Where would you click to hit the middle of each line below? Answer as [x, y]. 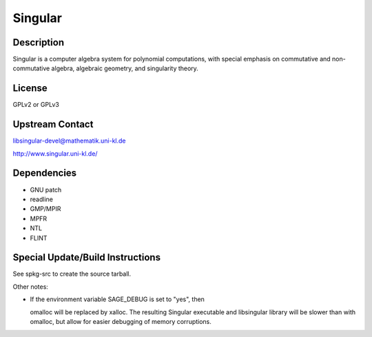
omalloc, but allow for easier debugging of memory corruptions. [121, 321]
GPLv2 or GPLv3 [36, 105]
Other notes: [30, 287]
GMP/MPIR [45, 209]
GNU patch [46, 190]
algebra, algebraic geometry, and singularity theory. [125, 68]
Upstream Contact [53, 124]
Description [39, 42]
